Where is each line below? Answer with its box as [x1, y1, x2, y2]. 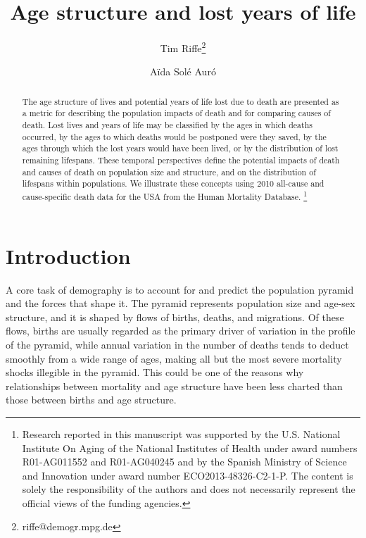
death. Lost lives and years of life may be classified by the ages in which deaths [22, 119, 313, 131]
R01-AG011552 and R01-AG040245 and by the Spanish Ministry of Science [22, 454, 347, 469]
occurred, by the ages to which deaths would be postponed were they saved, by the [22, 130, 327, 142]
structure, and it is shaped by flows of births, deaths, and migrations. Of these [6, 309, 344, 324]
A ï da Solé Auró [150, 64, 216, 79]
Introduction [6, 241, 131, 270]
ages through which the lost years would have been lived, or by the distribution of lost [22, 142, 339, 154]
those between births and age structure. [6, 392, 177, 407]
